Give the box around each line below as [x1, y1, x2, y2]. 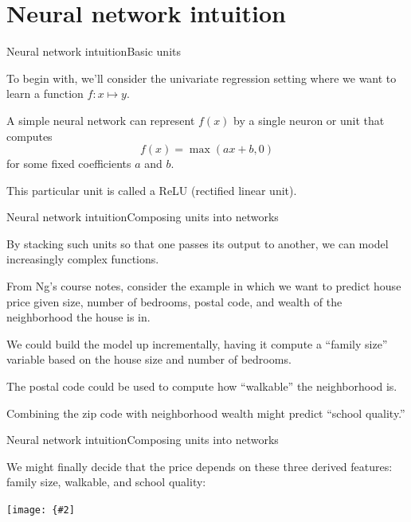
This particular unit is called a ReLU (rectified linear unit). [6, 181, 297, 198]
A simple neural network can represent [6, 111, 195, 128]
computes [6, 127, 53, 144]
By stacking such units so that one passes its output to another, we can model [6, 235, 389, 251]
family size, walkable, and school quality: [6, 473, 206, 490]
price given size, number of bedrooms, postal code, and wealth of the [6, 293, 342, 310]
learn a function [6, 85, 84, 102]
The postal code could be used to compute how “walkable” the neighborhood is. [6, 378, 397, 395]
